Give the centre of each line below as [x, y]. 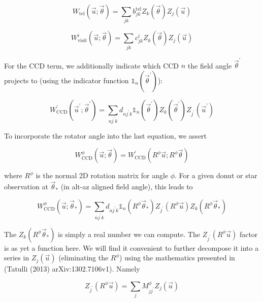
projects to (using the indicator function [67, 80]
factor [249, 234]
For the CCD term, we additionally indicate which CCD [92, 65]
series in [17, 258]
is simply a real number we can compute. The [129, 234]
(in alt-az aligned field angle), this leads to [127, 187]
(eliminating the [84, 258]
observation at [26, 187]
